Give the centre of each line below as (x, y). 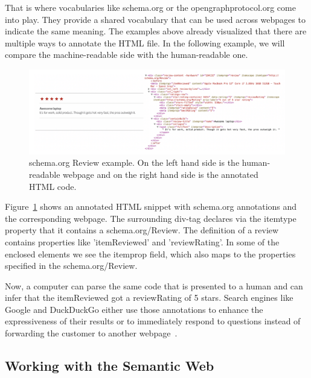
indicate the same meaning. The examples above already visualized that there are (156, 31)
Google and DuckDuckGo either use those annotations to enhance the (134, 309)
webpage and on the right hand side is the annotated (161, 174)
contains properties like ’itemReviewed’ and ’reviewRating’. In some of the (142, 241)
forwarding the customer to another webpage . (91, 333)
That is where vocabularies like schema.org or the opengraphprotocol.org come (150, 7)
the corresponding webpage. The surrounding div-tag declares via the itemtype (151, 218)
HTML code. (53, 186)
